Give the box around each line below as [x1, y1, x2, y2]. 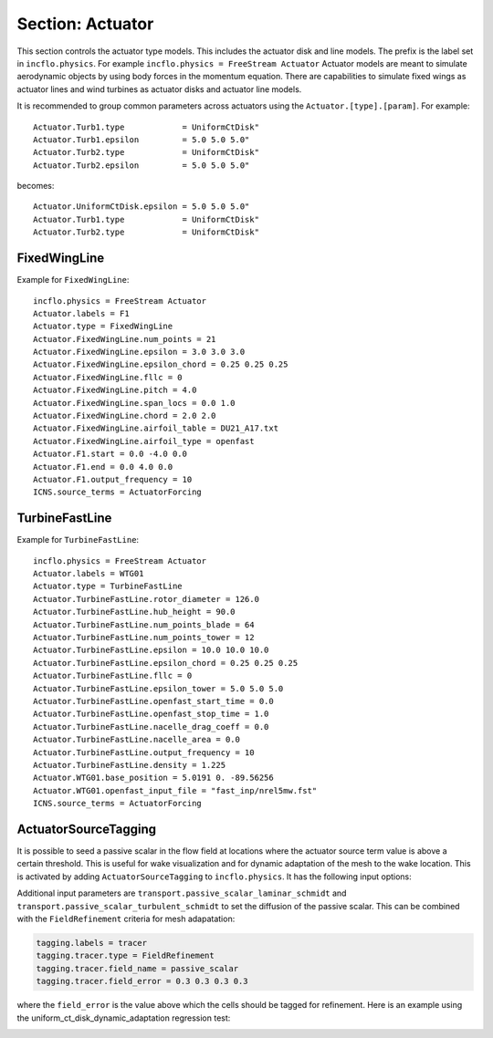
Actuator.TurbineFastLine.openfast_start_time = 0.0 [33, 696, 274, 706]
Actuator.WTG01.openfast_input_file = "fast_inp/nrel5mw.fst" [33, 785, 318, 795]
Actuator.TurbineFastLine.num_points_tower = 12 [33, 632, 255, 643]
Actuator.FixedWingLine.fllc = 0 [33, 372, 183, 382]
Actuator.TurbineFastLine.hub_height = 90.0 [33, 607, 236, 618]
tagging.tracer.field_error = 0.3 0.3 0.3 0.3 [36, 976, 248, 987]
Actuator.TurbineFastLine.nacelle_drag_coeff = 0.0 [33, 721, 269, 732]
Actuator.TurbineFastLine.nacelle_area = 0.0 [33, 734, 241, 745]
